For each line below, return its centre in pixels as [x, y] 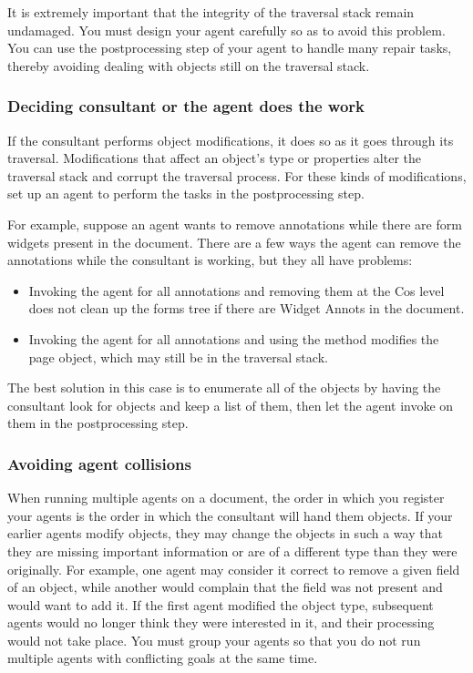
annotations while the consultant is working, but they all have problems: [210, 260]
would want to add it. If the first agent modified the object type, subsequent [221, 604]
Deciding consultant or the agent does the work [186, 106]
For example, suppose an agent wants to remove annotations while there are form [235, 224]
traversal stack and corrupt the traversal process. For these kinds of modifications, [237, 175]
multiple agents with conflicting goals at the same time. [163, 658]
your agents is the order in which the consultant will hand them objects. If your [230, 515]
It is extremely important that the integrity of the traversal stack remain [211, 12]
